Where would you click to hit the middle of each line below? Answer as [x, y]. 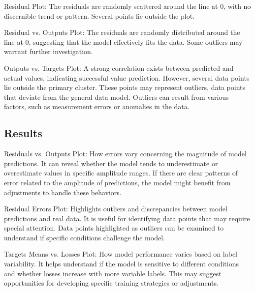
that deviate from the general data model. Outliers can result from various [116, 97]
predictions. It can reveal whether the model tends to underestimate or [111, 163]
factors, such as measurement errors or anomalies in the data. [97, 106]
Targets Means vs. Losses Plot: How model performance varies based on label [121, 254]
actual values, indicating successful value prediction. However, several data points [127, 77]
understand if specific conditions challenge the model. [84, 237]
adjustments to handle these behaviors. [63, 192]
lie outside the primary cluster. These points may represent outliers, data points [125, 87]
